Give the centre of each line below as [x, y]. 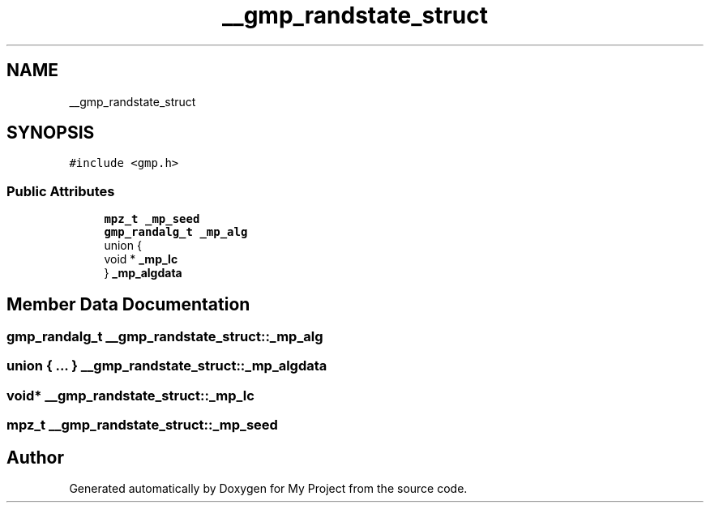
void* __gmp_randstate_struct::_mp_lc [130, 395]
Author [35, 457]
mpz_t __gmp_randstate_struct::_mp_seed [142, 425]
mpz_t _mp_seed [152, 219]
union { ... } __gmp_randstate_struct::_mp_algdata [167, 366]
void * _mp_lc [141, 259]
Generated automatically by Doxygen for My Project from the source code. [268, 488]
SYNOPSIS [51, 133]
